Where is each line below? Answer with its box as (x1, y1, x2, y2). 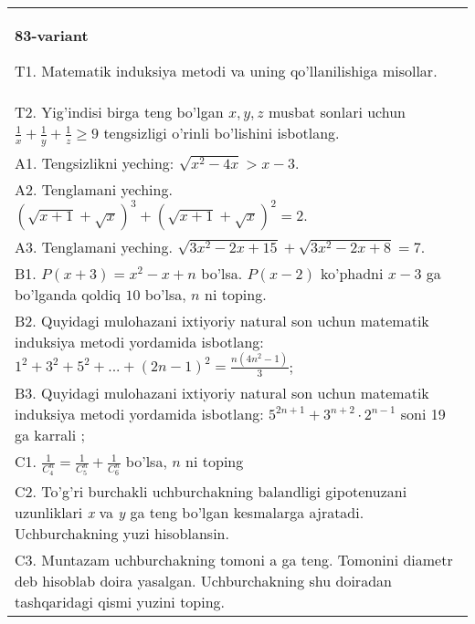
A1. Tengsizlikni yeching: (15, 151, 174, 173)
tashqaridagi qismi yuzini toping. (15, 590, 226, 612)
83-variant (15, 25, 89, 46)
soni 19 (400, 402, 446, 424)
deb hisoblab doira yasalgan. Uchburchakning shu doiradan (15, 569, 392, 591)
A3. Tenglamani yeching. (15, 235, 173, 257)
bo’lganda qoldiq (15, 283, 121, 305)
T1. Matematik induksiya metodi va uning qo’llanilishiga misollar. (15, 60, 438, 81)
